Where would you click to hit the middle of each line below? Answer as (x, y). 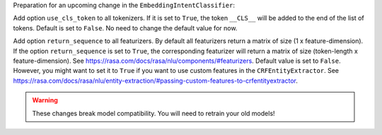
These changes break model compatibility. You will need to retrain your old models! (154, 113)
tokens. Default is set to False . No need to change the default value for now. (125, 28)
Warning (45, 100)
